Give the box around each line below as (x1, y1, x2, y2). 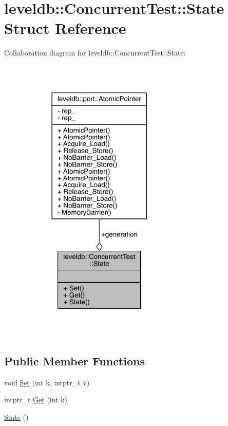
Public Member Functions (4, 353, 145, 368)
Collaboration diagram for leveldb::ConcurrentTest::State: (4, 47, 186, 58)
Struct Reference (4, 17, 126, 39)
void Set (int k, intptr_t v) (4, 377, 90, 387)
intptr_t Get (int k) (4, 394, 68, 405)
